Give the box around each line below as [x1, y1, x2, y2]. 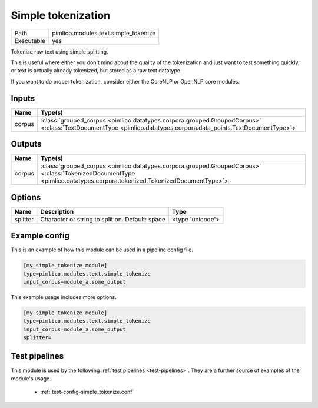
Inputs [11, 93, 35, 103]
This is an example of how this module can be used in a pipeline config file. [11, 246, 194, 253]
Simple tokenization [11, 9, 111, 22]
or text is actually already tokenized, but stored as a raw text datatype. [11, 67, 182, 74]
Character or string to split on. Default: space [40, 215, 166, 223]
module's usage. [11, 374, 51, 382]
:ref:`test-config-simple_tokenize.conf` [40, 389, 134, 396]
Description [40, 207, 74, 215]
